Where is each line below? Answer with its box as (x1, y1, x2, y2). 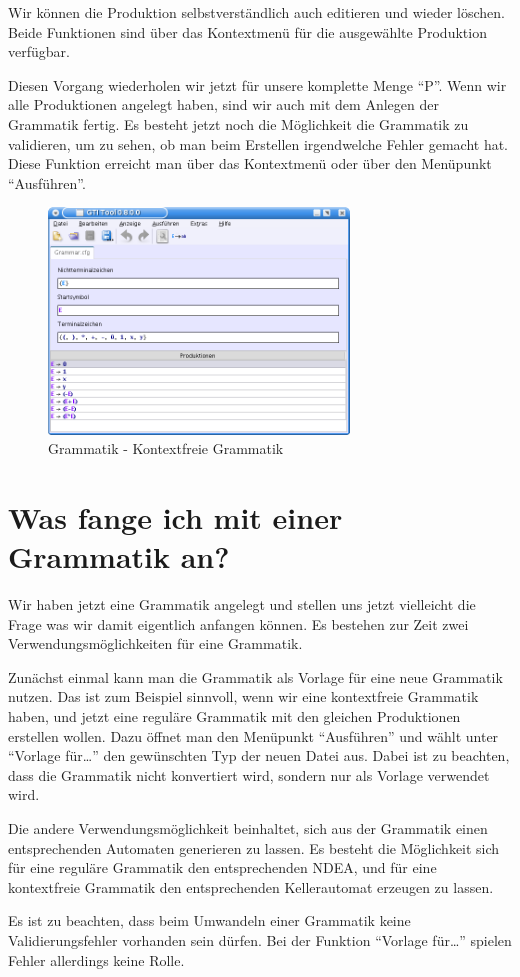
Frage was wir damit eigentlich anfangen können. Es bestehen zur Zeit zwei (8, 613, 469, 634)
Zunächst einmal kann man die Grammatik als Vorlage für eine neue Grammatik (8, 666, 503, 687)
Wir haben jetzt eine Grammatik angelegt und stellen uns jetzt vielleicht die (8, 594, 476, 615)
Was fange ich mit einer (8, 496, 343, 537)
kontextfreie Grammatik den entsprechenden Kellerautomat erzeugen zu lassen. (8, 876, 494, 897)
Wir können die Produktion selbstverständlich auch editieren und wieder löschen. (8, 2, 505, 22)
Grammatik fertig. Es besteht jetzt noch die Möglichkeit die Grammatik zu (8, 113, 469, 134)
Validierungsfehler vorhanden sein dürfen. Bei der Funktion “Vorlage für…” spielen (8, 929, 512, 950)
